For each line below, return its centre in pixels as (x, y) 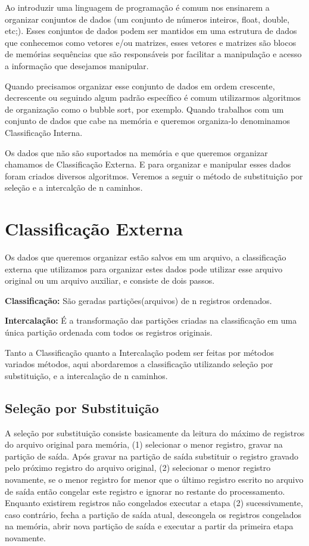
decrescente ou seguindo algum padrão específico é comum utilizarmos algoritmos (153, 97)
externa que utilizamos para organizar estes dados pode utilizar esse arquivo (144, 269)
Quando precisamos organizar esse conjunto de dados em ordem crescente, (140, 86)
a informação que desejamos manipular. (77, 65)
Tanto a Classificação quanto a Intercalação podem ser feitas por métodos (139, 352)
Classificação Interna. (44, 132)
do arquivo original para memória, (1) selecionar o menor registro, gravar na (144, 444)
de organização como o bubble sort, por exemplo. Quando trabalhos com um (144, 109)
